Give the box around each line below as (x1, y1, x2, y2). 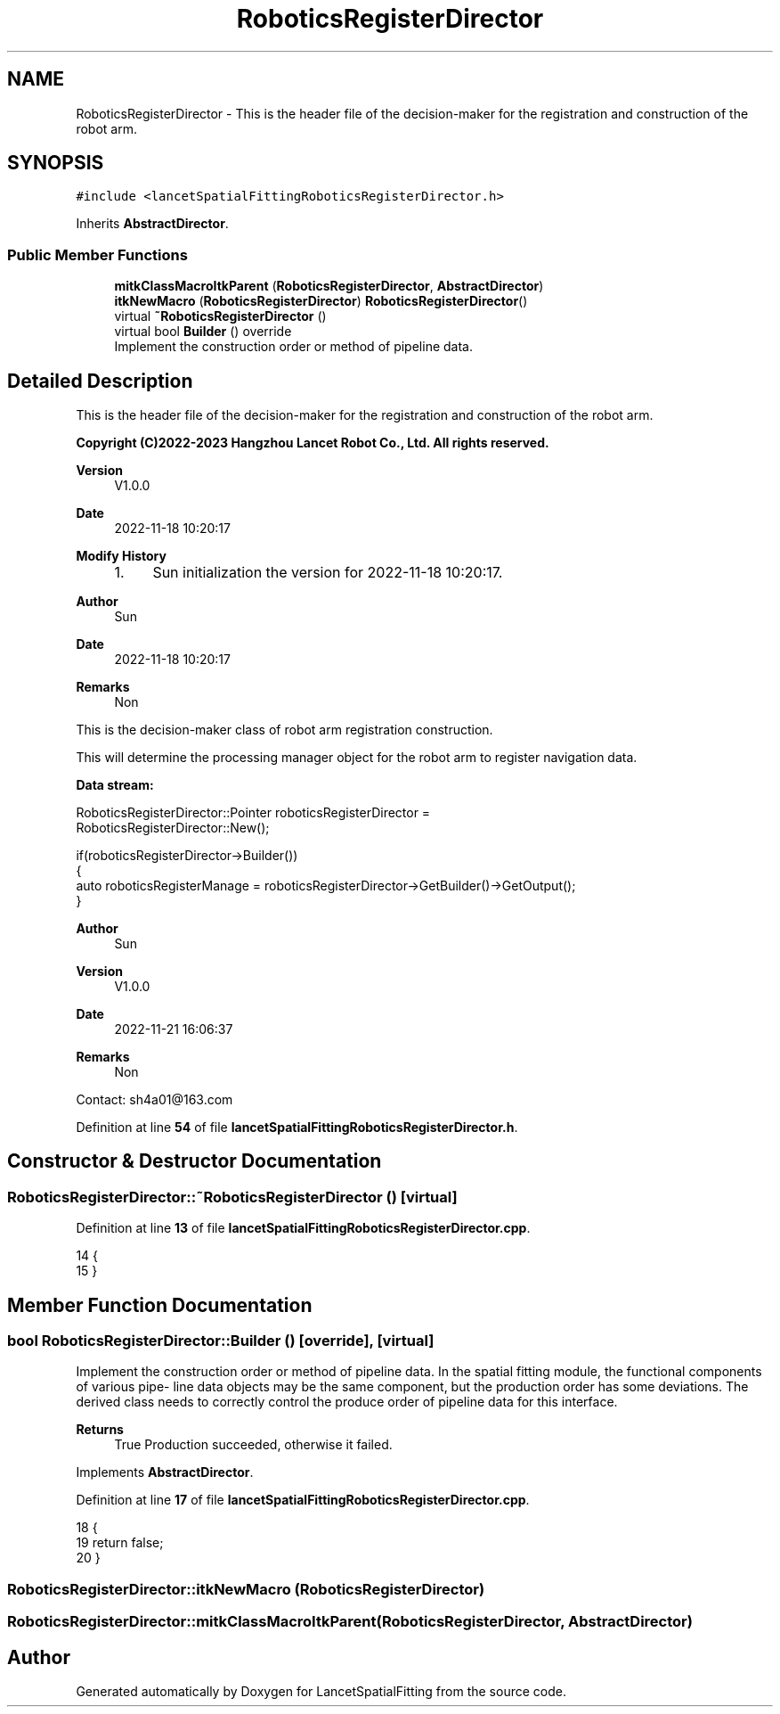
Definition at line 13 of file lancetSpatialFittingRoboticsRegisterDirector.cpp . (76, 1220, 531, 1236)
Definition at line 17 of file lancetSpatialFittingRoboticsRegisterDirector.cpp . (76, 1492, 530, 1508)
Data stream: (76, 777, 154, 793)
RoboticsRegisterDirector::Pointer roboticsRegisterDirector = (76, 805, 431, 821)
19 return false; (76, 1535, 164, 1551)
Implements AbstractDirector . (76, 1464, 254, 1480)
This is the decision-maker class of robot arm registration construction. (76, 722, 493, 738)
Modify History (76, 548, 167, 564)
